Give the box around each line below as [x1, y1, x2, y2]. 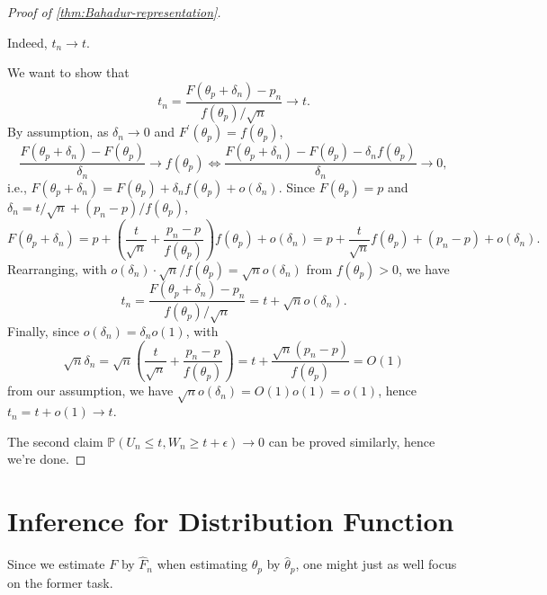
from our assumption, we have [7, 381, 174, 400]
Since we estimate [7, 555, 105, 573]
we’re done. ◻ [7, 449, 86, 468]
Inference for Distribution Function [7, 502, 454, 539]
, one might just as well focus [295, 555, 457, 573]
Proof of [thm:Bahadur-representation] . [7, 3, 221, 21]
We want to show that [7, 63, 130, 82]
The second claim [7, 431, 103, 450]
